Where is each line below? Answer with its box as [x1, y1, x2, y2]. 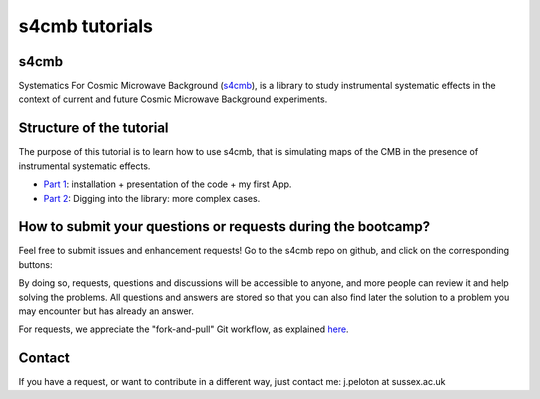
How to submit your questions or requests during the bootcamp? [18, 218, 430, 235]
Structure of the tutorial [18, 120, 169, 137]
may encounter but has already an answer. [18, 305, 195, 317]
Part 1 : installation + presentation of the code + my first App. [43, 178, 292, 190]
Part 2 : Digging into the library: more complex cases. [43, 192, 261, 204]
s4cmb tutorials [18, 15, 154, 37]
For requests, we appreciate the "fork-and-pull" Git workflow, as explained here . [18, 323, 349, 335]
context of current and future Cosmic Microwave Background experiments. [18, 93, 328, 105]
